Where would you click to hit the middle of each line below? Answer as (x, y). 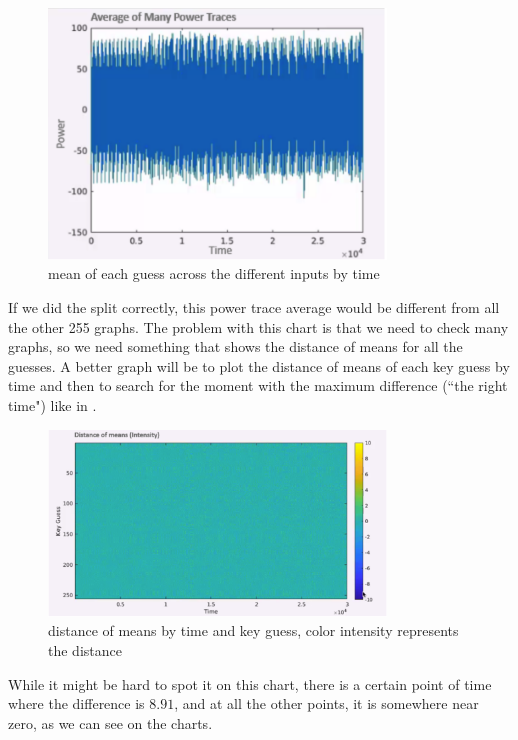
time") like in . (52, 405)
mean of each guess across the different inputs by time (214, 273)
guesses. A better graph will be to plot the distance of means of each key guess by (259, 365)
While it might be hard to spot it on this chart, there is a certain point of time (250, 683)
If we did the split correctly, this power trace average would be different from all (254, 307)
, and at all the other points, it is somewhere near (326, 703)
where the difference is (76, 703)
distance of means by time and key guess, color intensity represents (253, 630)
